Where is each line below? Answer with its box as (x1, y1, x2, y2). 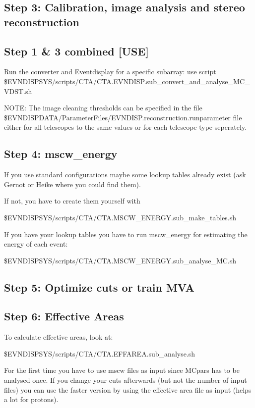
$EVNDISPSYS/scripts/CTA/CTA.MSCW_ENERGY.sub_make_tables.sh (4, 212, 237, 222)
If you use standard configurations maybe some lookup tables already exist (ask (4, 169, 246, 180)
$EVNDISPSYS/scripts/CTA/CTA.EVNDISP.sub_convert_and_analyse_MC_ (4, 76, 250, 86)
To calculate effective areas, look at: (4, 332, 113, 342)
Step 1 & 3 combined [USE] (4, 43, 149, 58)
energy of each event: (4, 239, 68, 249)
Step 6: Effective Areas (4, 308, 124, 324)
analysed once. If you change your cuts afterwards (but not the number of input (4, 375, 247, 385)
